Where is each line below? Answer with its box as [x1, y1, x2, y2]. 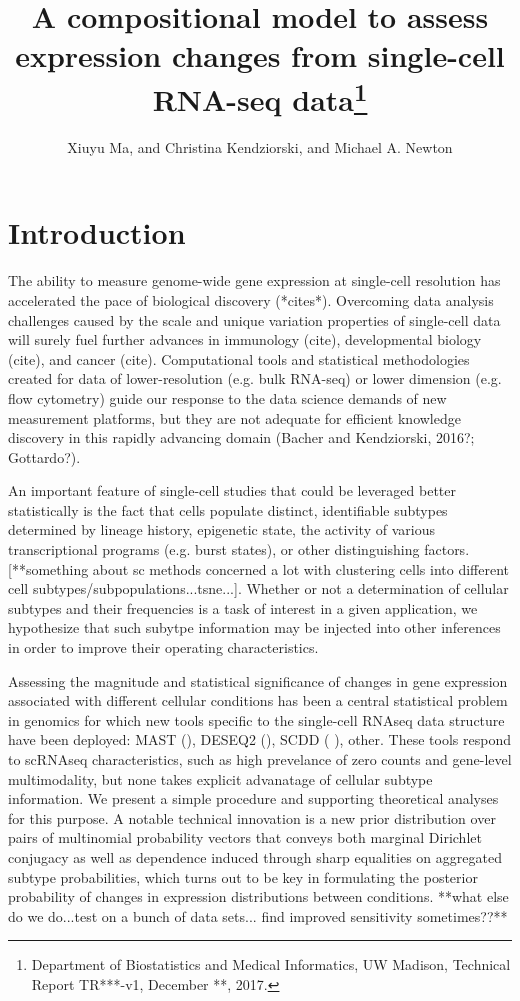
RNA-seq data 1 [152, 74, 368, 119]
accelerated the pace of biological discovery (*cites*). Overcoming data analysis [8, 289, 494, 310]
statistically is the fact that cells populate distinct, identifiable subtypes [8, 499, 448, 520]
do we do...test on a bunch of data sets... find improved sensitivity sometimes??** [8, 905, 508, 926]
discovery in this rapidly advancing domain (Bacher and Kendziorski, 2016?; [8, 427, 475, 448]
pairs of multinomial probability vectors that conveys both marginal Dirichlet [8, 827, 482, 848]
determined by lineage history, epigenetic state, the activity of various [8, 519, 435, 540]
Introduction [8, 212, 186, 253]
